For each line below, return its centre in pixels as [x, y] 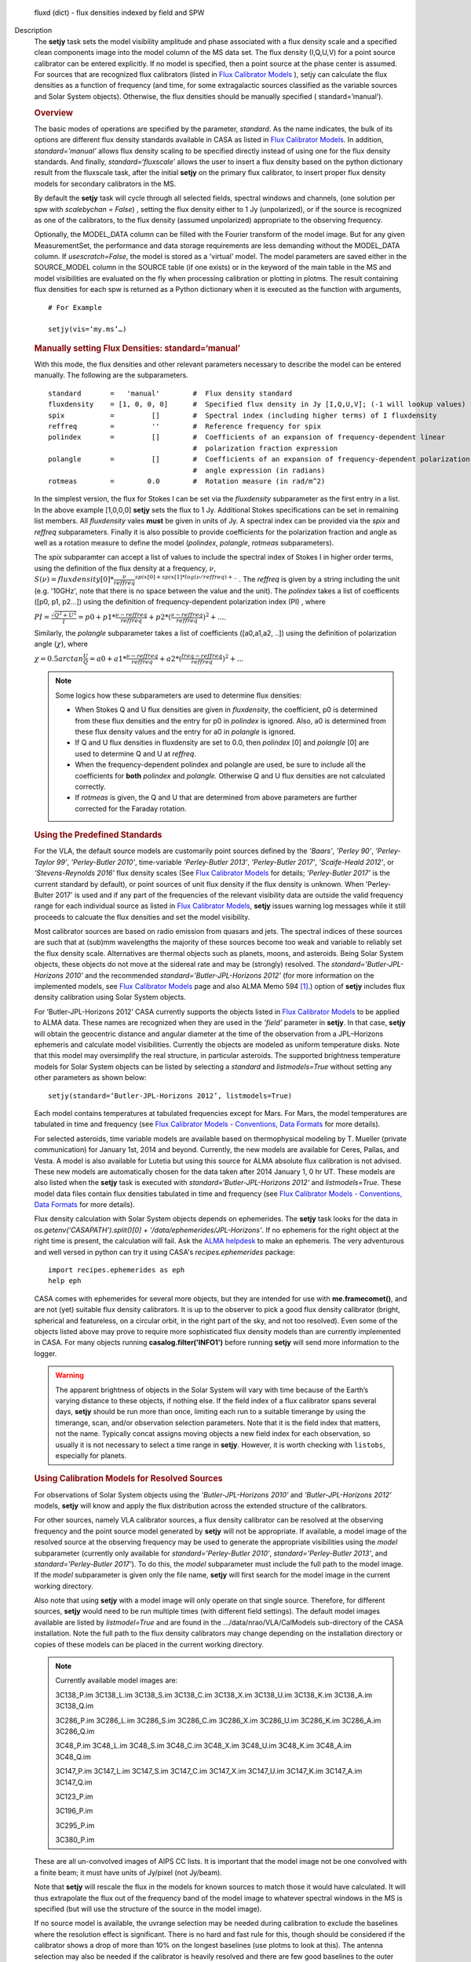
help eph [65, 1281]
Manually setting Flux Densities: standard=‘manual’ [137, 348]
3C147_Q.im [74, 1782]
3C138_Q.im [75, 1706]
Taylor [44, 862]
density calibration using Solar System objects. [110, 997]
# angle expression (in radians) [259, 470]
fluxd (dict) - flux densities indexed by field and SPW [119, 13]
